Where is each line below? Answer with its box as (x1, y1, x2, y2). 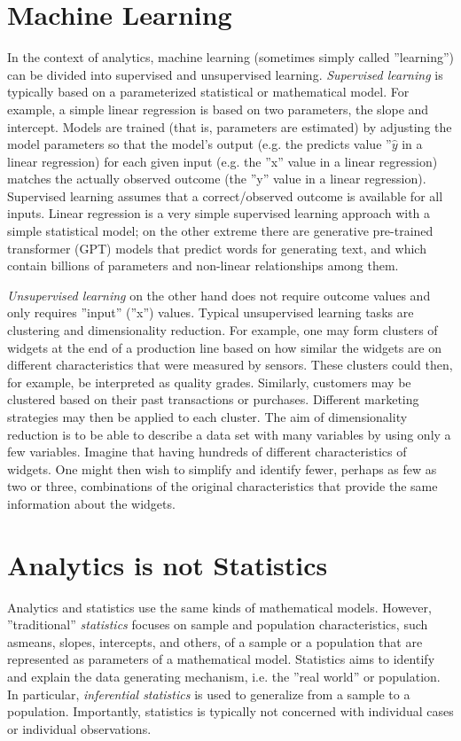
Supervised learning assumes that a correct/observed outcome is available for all (7, 186, 443, 205)
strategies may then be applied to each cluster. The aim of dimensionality (7, 408, 408, 425)
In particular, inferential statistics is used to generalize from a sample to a (7, 684, 410, 703)
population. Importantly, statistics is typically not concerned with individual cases (7, 702, 454, 721)
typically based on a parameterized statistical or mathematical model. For (7, 82, 410, 101)
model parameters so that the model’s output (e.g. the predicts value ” (7, 135, 392, 153)
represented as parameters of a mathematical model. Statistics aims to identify (7, 650, 435, 668)
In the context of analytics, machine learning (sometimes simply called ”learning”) (7, 48, 454, 66)
